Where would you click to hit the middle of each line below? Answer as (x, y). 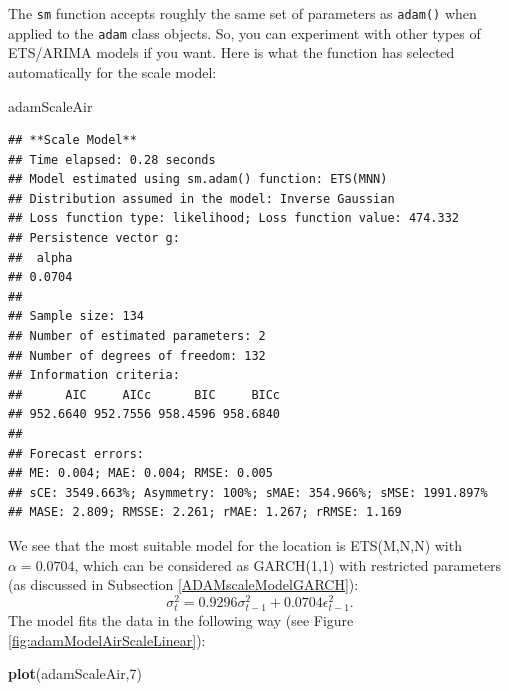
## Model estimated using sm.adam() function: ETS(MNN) (198, 179)
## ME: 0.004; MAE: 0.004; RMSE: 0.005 (140, 473)
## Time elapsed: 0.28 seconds (112, 159)
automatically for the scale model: (112, 71)
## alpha (40, 257)
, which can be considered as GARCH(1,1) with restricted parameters (288, 564)
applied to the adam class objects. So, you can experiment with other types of (244, 32)
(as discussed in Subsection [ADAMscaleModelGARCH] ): (183, 584)
